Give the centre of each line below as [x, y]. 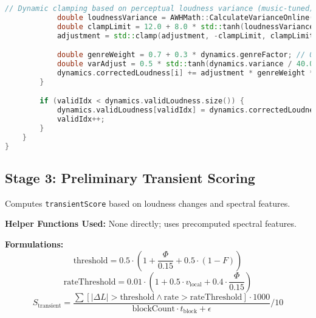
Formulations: [34, 244]
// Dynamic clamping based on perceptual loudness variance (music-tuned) [160, 9]
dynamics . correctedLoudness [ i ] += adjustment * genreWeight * [185, 73]
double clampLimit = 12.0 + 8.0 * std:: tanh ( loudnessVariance [185, 26]
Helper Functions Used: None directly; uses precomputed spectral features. [151, 223]
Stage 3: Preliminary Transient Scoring [130, 177]
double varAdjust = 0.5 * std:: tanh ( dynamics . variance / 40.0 [185, 64]
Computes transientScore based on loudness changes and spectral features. [148, 203]
